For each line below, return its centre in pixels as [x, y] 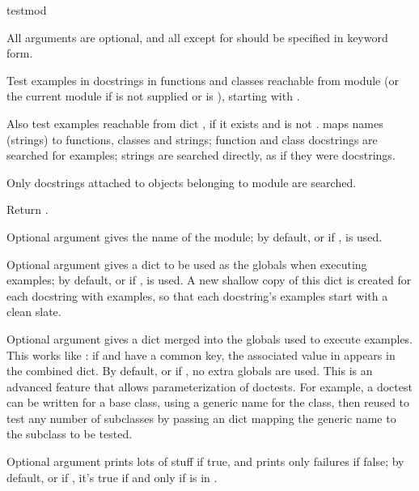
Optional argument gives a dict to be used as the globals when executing [187, 264]
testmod [27, 10]
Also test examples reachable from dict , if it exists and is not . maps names [195, 123]
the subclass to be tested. [70, 434]
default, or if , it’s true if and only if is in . [112, 477]
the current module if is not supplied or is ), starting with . [153, 96]
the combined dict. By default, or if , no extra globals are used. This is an [190, 371]
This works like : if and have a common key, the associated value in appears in [201, 354]
